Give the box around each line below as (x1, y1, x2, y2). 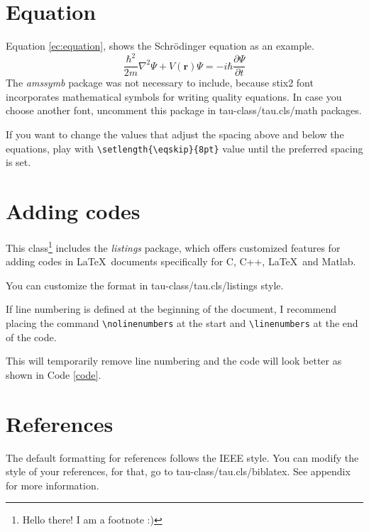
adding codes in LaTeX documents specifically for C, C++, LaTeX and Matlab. (6, 254, 356, 269)
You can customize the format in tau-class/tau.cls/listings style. (6, 277, 284, 292)
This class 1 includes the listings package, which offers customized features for (6, 238, 341, 255)
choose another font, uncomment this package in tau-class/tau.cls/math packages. (6, 103, 362, 118)
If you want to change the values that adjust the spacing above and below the (6, 127, 344, 142)
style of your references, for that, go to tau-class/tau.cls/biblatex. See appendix (6, 464, 351, 479)
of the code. (6, 329, 57, 344)
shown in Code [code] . (6, 367, 101, 382)
